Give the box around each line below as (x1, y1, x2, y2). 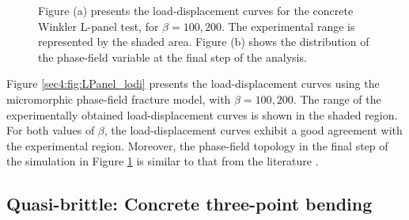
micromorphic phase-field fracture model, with (6, 90, 231, 107)
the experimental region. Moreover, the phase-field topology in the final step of (6, 137, 388, 154)
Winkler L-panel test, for (38, 17, 159, 34)
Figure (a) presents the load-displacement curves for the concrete (38, 2, 354, 18)
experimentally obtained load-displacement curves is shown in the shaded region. (6, 106, 398, 123)
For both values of (6, 122, 95, 138)
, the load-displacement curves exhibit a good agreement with (104, 122, 403, 138)
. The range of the (293, 90, 381, 107)
